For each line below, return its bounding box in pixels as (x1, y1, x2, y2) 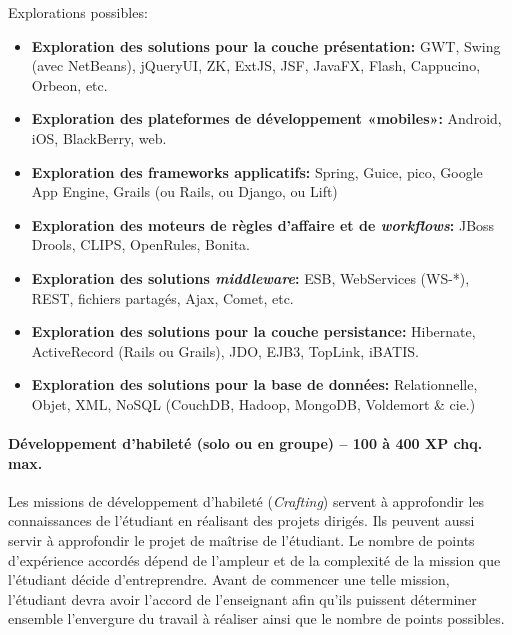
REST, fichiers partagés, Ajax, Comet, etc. (31, 287, 294, 308)
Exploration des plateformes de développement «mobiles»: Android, (31, 108, 502, 129)
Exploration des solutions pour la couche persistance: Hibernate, (31, 321, 476, 342)
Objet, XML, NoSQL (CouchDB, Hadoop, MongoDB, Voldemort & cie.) (31, 393, 476, 414)
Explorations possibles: (8, 2, 148, 22)
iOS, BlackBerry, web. (31, 127, 167, 148)
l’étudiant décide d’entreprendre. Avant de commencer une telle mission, (8, 569, 450, 590)
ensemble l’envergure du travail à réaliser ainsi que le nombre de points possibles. (8, 608, 505, 629)
